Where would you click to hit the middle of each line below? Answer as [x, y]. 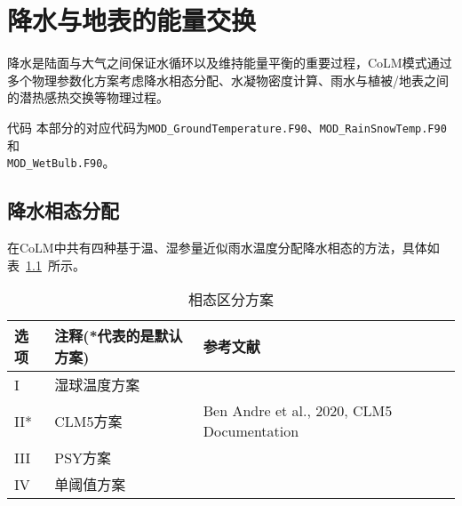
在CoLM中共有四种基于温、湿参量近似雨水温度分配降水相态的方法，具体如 [223, 248]
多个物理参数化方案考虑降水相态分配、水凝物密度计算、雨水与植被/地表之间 [228, 80]
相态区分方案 [231, 300]
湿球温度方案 [97, 385]
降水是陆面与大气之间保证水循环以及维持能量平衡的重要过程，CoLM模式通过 [230, 63]
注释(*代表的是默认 [119, 336]
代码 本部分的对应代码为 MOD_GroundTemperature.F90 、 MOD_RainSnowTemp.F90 [227, 127]
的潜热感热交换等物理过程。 [88, 97]
